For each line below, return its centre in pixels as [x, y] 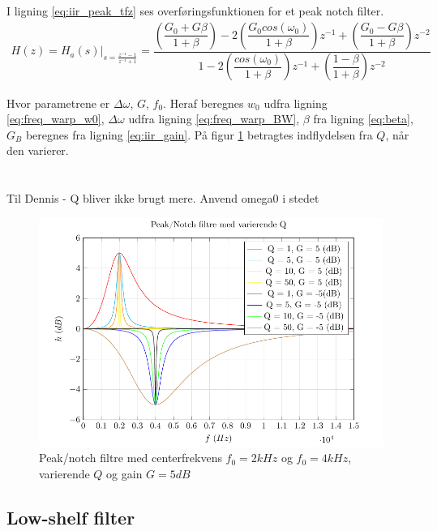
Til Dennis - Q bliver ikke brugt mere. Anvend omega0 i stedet [163, 198]
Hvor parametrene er [58, 103]
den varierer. [38, 150]
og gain [124, 473]
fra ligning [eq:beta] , [363, 119]
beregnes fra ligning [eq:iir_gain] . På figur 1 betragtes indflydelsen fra [199, 134]
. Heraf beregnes [204, 103]
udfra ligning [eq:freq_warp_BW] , [214, 119]
